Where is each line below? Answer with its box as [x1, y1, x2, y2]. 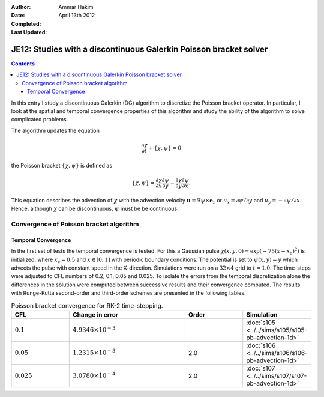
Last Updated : [11, 29, 47, 36]
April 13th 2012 [58, 12, 95, 19]
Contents [11, 60, 35, 67]
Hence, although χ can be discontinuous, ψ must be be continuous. [11, 205, 179, 213]
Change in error [72, 310, 119, 318]
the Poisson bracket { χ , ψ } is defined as [11, 162, 113, 169]
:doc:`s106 [246, 341, 276, 350]
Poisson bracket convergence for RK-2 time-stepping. [11, 301, 163, 309]
